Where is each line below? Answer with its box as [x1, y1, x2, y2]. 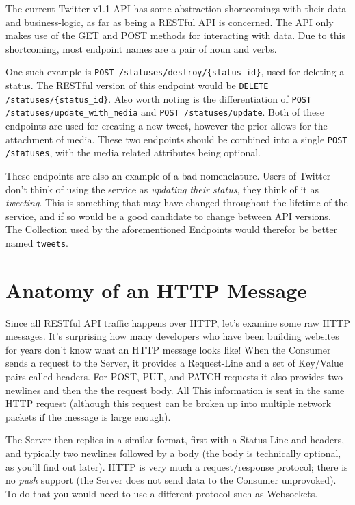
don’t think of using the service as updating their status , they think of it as [5, 182, 319, 196]
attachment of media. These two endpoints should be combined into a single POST [5, 132, 347, 146]
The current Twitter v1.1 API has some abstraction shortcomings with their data [5, 1, 347, 15]
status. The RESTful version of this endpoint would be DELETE [5, 78, 269, 93]
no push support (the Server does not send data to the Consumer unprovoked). [5, 473, 337, 487]
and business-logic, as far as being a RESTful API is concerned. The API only [5, 14, 334, 29]
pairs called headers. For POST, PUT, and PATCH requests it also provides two [5, 369, 343, 384]
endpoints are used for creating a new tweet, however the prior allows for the [5, 119, 328, 132]
